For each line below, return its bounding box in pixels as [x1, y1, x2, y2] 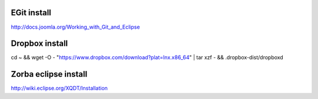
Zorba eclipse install [11, 69, 88, 79]
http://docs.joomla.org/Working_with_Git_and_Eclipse [11, 23, 140, 30]
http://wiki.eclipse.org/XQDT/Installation [11, 85, 108, 92]
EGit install [11, 8, 51, 18]
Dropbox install [11, 39, 68, 49]
